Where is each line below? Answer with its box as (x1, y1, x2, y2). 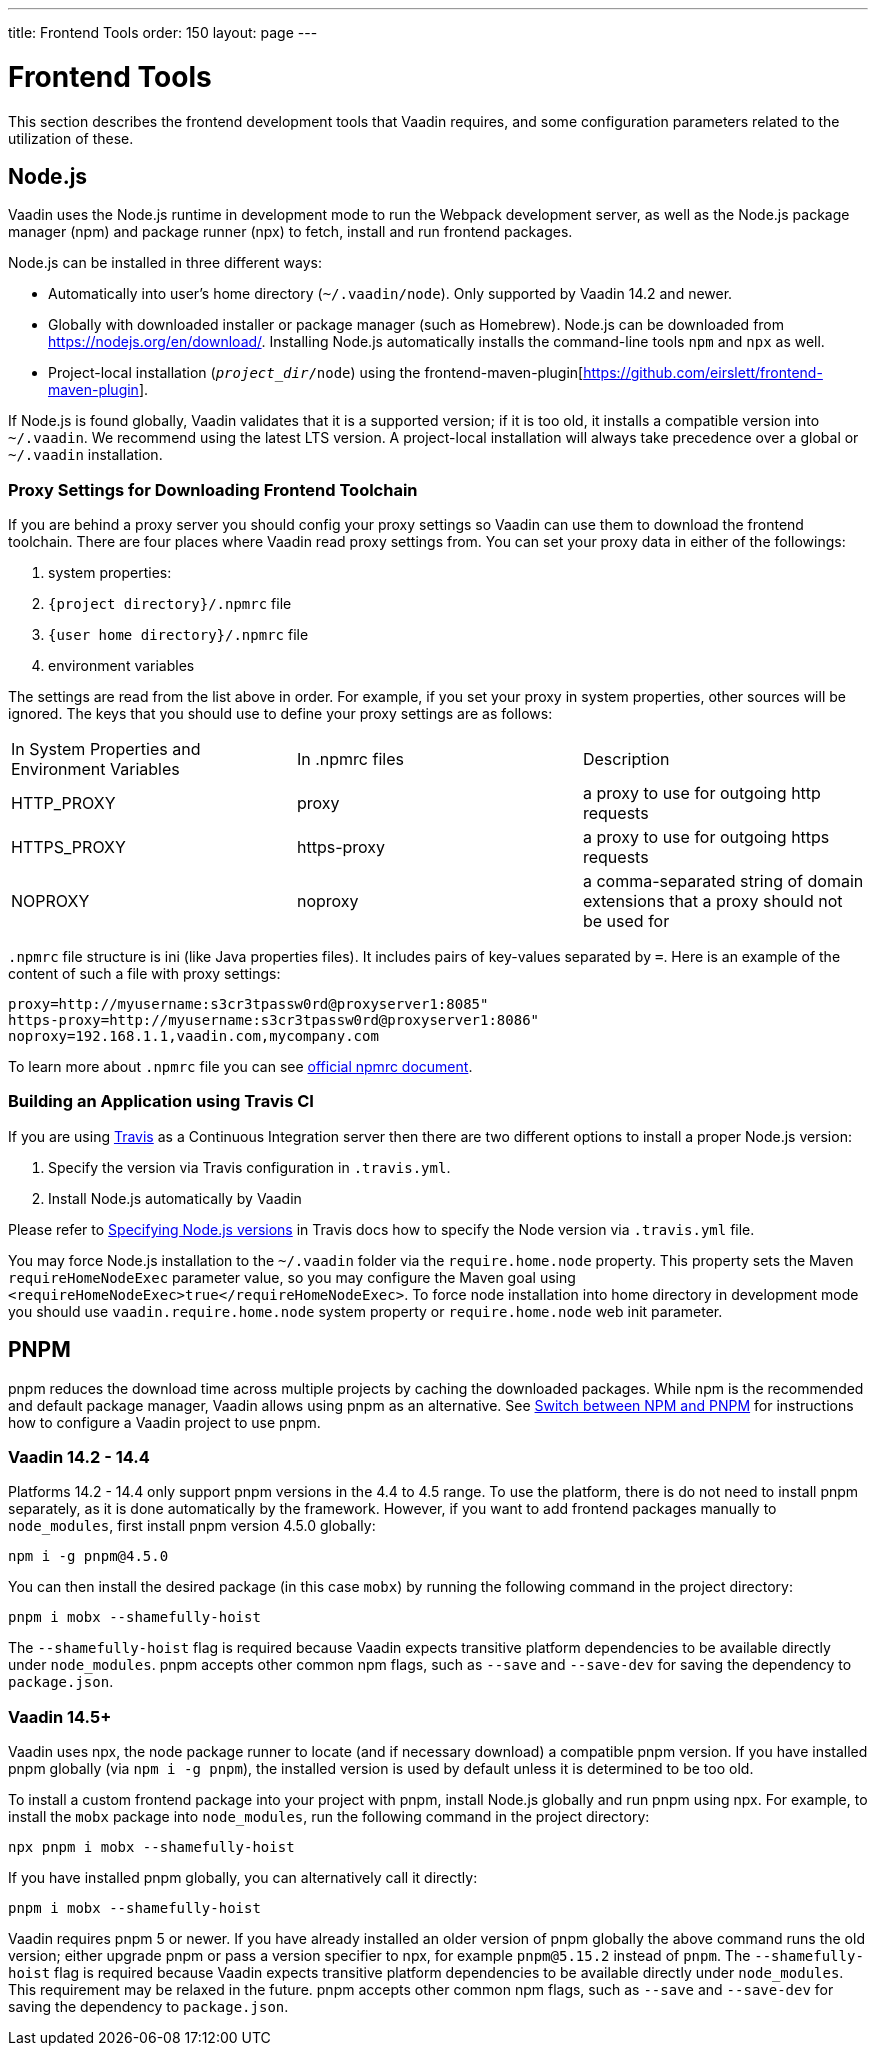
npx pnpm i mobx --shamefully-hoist (8, 1839, 295, 1856)
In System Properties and (11, 739, 201, 760)
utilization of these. (8, 129, 134, 147)
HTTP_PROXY (11, 793, 116, 814)
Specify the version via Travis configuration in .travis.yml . (48, 1158, 451, 1176)
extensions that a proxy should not (582, 891, 843, 912)
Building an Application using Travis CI (8, 1091, 314, 1112)
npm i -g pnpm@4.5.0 (8, 1548, 169, 1565)
